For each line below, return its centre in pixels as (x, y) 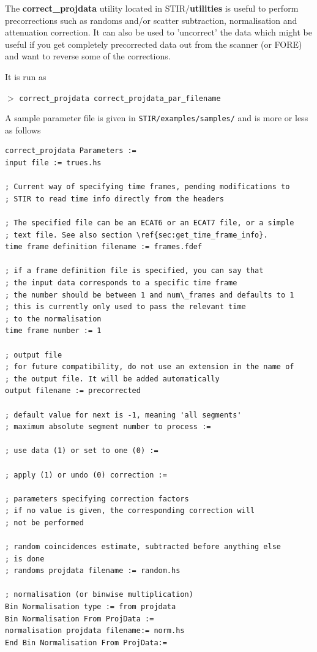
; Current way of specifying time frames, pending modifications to (147, 187)
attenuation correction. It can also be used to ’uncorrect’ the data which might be (158, 32)
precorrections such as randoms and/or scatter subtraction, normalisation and (151, 20)
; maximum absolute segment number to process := (108, 427)
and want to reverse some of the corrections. (88, 56)
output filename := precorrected (73, 391)
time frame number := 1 (53, 331)
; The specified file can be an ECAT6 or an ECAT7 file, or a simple (150, 223)
